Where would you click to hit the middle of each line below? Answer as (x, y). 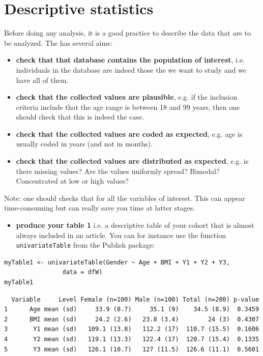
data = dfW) (82, 272)
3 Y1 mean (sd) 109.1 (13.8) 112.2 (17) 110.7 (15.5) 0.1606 (132, 329)
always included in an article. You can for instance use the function (121, 235)
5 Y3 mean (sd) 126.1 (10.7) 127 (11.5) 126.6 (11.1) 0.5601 (132, 349)
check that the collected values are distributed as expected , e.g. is (132, 161)
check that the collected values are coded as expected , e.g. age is (129, 133)
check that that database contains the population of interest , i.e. (130, 60)
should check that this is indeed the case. (80, 117)
